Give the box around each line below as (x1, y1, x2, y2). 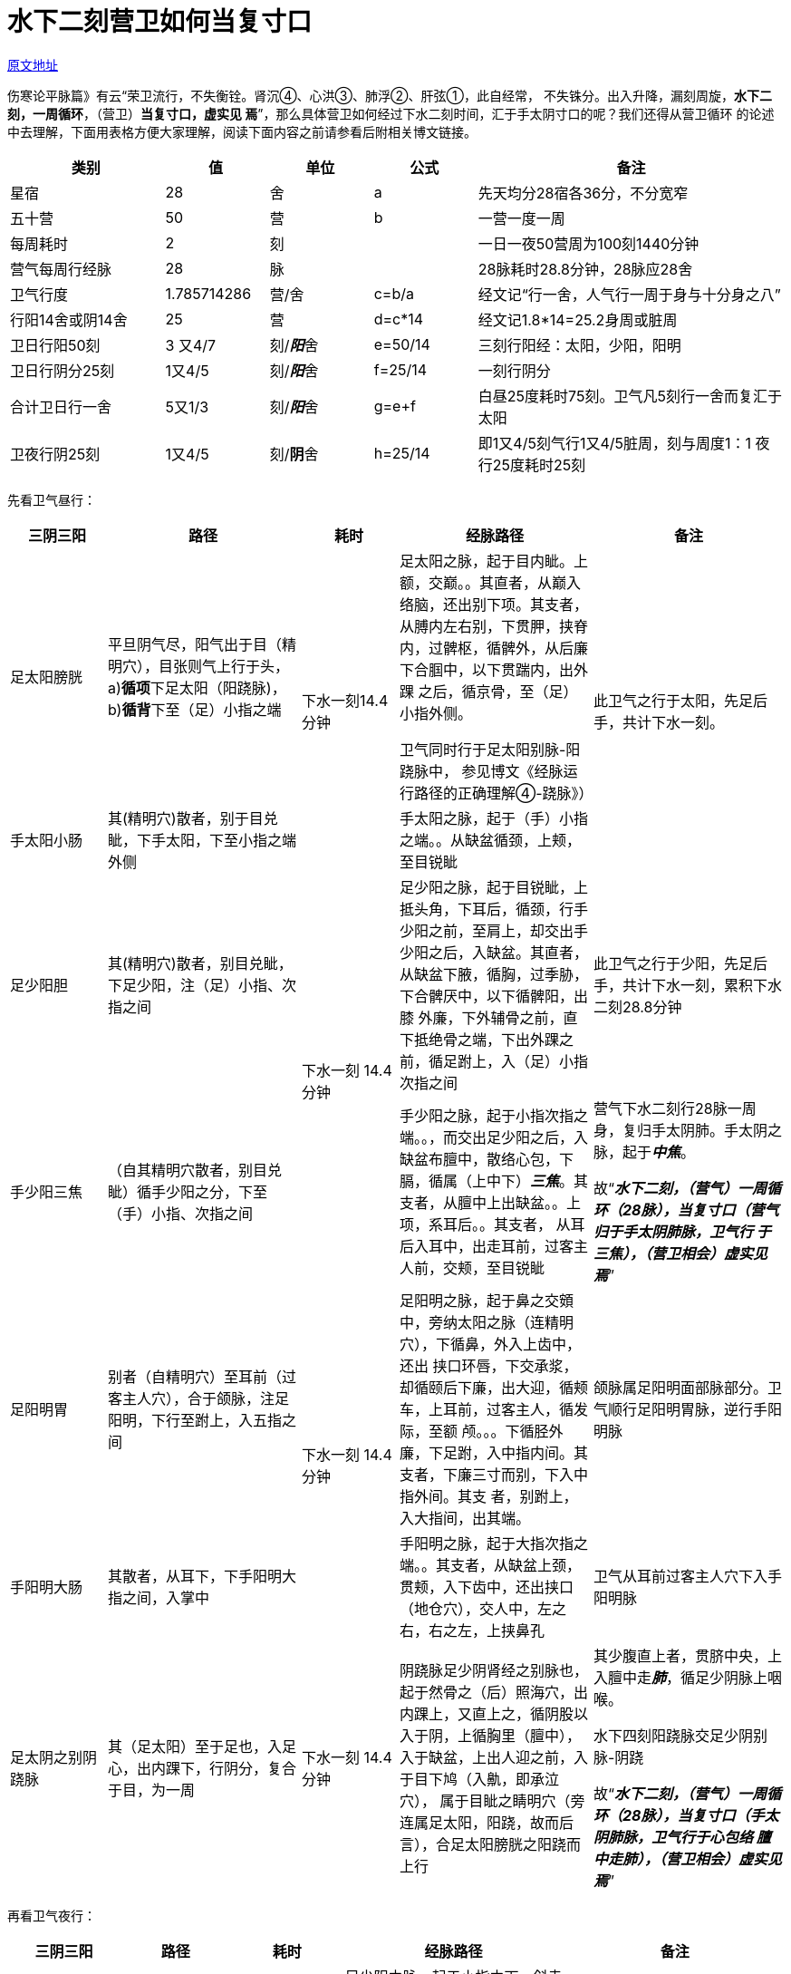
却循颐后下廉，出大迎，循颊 (400, 1378, 589, 1397)
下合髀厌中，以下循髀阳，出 (400, 986, 589, 1005)
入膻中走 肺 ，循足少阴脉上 (593, 1668, 768, 1687)
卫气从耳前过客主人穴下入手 (593, 1566, 783, 1585)
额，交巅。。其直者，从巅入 (400, 573, 582, 592)
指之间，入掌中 (108, 1588, 210, 1607)
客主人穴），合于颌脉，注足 (108, 1389, 290, 1408)
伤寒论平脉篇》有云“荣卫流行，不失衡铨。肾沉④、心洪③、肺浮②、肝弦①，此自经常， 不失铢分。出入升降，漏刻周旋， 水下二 (7, 87, 772, 103)
